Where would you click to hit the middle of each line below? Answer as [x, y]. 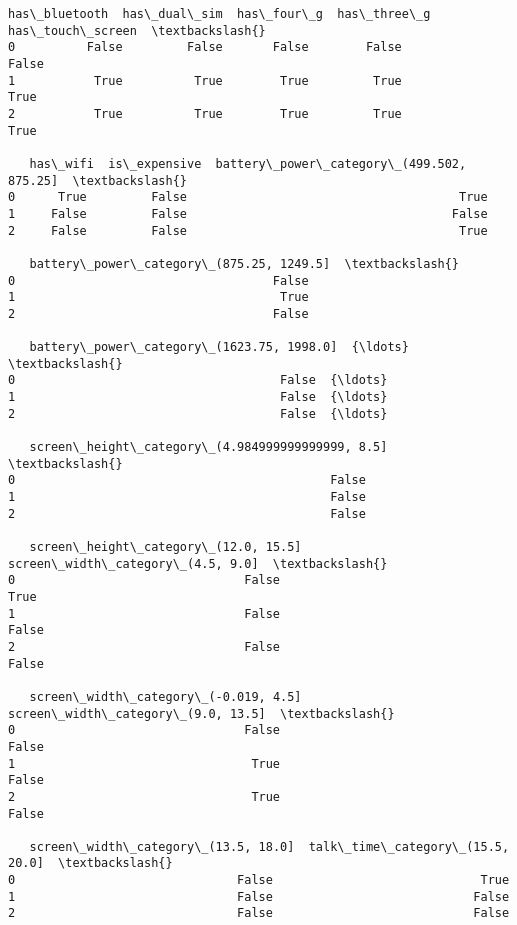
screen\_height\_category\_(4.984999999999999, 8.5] [208, 447]
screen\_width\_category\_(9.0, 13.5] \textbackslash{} [201, 713]
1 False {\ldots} [198, 397]
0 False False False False [205, 47]
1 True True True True [205, 80]
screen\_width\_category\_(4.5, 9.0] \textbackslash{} [198, 563]
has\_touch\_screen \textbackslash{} [137, 30]
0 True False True [248, 197]
